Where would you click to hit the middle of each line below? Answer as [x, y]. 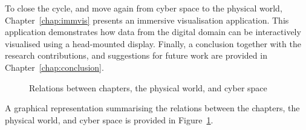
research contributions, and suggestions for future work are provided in [136, 55]
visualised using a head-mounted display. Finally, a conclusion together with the [153, 43]
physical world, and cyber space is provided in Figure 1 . [109, 119]
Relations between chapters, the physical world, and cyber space [148, 87]
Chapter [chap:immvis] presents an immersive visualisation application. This [147, 20]
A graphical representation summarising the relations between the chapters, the [152, 108]
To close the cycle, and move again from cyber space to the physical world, [144, 8]
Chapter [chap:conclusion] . [54, 67]
